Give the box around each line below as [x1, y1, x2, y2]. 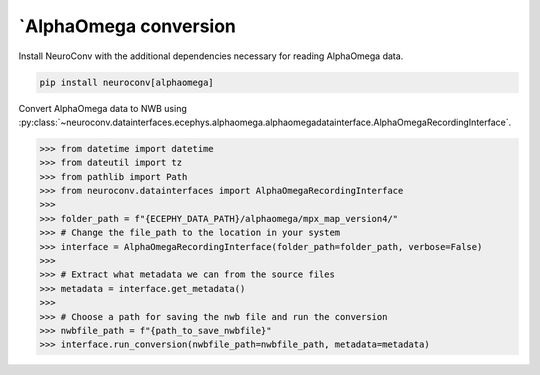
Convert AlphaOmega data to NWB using [18, 102, 187, 114]
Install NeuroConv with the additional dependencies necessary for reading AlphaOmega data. [18, 50, 404, 62]
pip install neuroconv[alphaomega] [39, 76, 214, 88]
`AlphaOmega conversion [18, 15, 237, 37]
